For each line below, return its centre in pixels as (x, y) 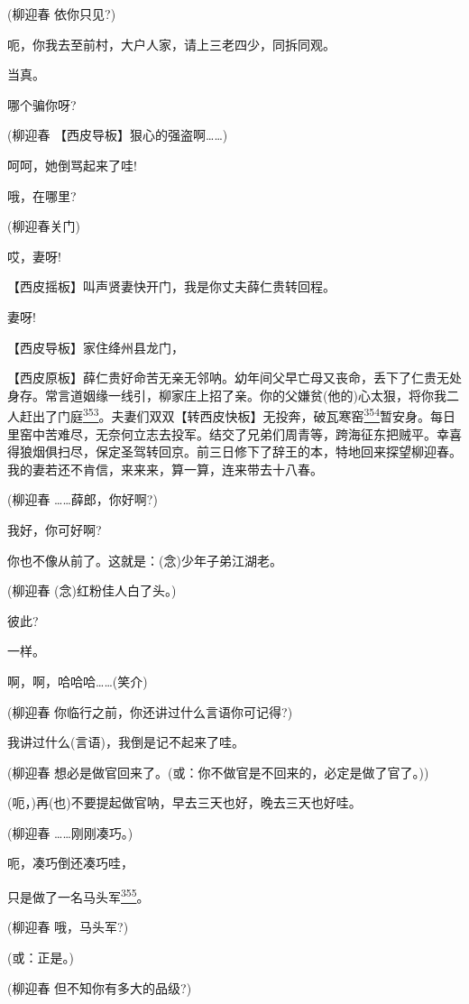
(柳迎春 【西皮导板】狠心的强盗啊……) (118, 135)
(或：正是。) (41, 957)
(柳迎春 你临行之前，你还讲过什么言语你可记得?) (150, 711)
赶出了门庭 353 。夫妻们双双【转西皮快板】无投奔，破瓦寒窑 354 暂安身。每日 (237, 414)
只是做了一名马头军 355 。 (78, 895)
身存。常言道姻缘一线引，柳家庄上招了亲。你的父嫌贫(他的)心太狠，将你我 (227, 395)
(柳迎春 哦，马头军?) (68, 927)
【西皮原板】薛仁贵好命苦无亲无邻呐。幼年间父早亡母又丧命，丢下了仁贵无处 (234, 378)
